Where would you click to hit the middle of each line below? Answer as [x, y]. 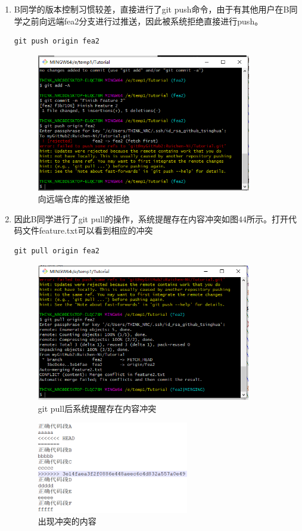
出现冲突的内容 [67, 521]
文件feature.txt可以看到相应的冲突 [88, 230]
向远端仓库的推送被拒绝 [84, 199]
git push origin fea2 [57, 41]
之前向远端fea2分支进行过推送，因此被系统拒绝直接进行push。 [143, 21]
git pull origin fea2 [57, 251]
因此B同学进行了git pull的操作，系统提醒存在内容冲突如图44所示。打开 [151, 218]
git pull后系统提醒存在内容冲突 [97, 408]
